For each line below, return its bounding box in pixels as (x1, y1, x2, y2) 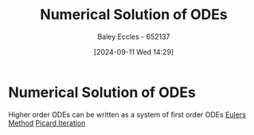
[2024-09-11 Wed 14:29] (93, 47, 174, 56)
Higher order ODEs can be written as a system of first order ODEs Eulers (8, 110, 247, 119)
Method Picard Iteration (8, 118, 86, 128)
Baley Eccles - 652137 (97, 32, 170, 41)
